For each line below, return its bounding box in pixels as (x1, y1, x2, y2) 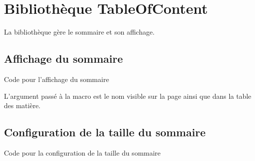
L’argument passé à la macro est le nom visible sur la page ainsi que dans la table (4, 90, 252, 101)
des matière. (4, 100, 40, 111)
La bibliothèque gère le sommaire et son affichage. (4, 27, 155, 37)
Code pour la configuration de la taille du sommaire (4, 147, 161, 158)
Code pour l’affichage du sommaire (4, 74, 109, 84)
